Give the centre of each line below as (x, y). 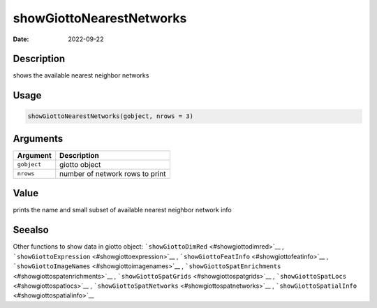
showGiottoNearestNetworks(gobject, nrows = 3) (110, 116)
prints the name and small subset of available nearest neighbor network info (122, 210)
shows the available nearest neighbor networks (81, 75)
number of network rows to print (113, 173)
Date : (21, 39)
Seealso (31, 230)
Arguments (38, 139)
